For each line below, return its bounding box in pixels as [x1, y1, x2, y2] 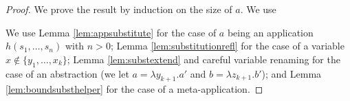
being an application [227, 25, 314, 39]
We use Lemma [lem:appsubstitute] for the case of [6, 25, 217, 39]
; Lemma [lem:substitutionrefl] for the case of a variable [110, 38, 344, 53]
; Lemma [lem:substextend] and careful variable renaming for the [67, 52, 340, 66]
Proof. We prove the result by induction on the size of [6, 2, 232, 16]
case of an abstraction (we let [6, 66, 129, 80]
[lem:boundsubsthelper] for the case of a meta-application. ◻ [6, 82, 263, 96]
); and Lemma [261, 66, 322, 80]
